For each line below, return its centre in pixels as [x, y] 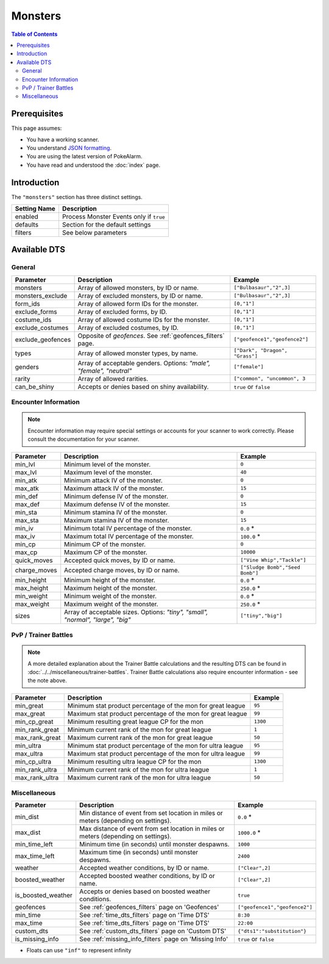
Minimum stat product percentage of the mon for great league [157, 705]
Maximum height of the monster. [111, 588]
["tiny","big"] [261, 616]
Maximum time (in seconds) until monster [139, 853]
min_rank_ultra [36, 769]
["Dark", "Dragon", [260, 350]
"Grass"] [246, 356]
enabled [27, 217]
